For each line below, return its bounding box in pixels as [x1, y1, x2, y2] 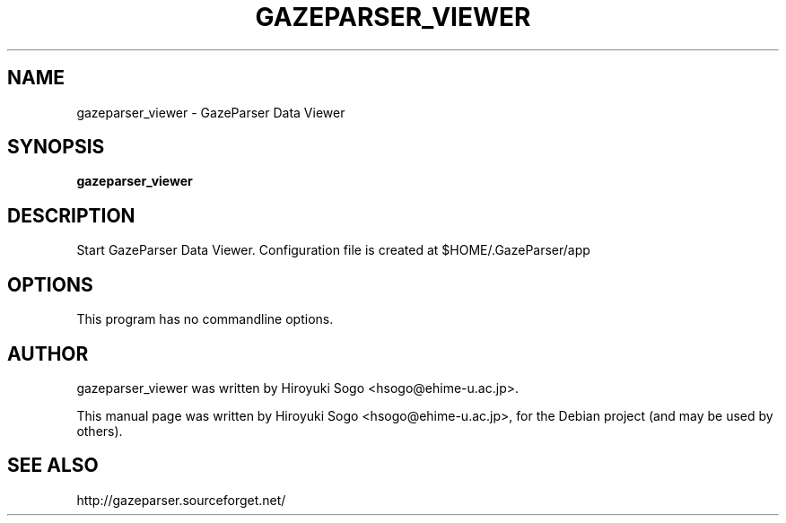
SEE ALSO [7, 454, 99, 477]
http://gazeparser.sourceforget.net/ [76, 492, 286, 508]
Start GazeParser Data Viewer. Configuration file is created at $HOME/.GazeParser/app [76, 242, 590, 258]
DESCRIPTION [7, 204, 135, 227]
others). [76, 423, 123, 439]
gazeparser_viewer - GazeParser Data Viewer [76, 104, 345, 120]
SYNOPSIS [7, 135, 105, 159]
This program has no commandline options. [76, 311, 334, 327]
